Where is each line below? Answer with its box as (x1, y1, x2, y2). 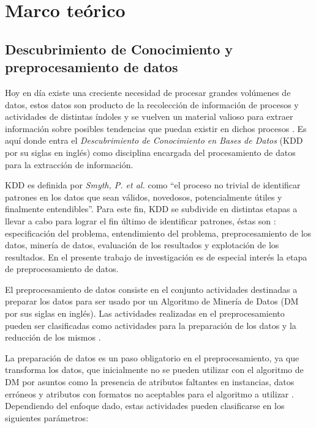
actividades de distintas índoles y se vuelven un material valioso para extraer (5, 110, 293, 123)
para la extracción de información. (5, 158, 134, 171)
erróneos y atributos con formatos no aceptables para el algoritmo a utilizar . (5, 387, 294, 400)
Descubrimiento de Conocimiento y (5, 39, 233, 58)
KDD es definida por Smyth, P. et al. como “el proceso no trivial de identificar (5, 179, 301, 191)
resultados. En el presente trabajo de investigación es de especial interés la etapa (5, 250, 307, 263)
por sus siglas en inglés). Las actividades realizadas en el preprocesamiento (5, 307, 285, 320)
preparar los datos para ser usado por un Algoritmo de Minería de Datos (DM (5, 295, 299, 308)
